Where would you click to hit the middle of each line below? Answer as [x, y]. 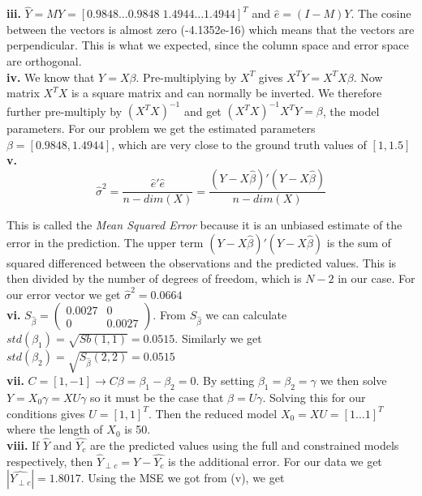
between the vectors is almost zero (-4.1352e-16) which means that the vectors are [211, 29]
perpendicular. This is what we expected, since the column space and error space [208, 45]
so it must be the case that [157, 398]
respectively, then [50, 461]
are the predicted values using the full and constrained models [244, 445]
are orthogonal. [44, 61]
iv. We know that [51, 77]
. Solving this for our [314, 398]
